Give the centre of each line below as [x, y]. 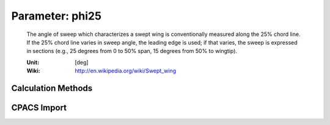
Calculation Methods [52, 88]
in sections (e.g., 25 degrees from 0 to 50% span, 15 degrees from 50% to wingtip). [132, 51]
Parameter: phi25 [57, 16]
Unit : [33, 62]
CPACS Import [39, 108]
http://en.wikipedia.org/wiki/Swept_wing [126, 71]
